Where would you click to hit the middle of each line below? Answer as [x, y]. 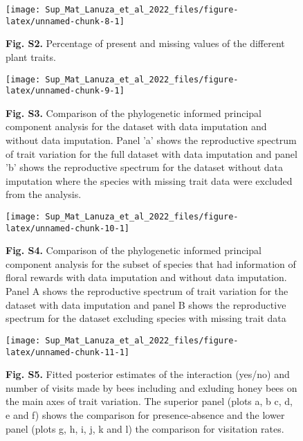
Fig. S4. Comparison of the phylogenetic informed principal [134, 250]
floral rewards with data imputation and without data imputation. [146, 277]
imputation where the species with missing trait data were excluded [149, 180]
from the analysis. [44, 194]
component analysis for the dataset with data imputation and [136, 126]
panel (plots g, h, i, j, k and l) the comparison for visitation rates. [145, 428]
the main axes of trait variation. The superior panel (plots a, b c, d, [149, 401]
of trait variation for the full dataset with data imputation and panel [151, 153]
